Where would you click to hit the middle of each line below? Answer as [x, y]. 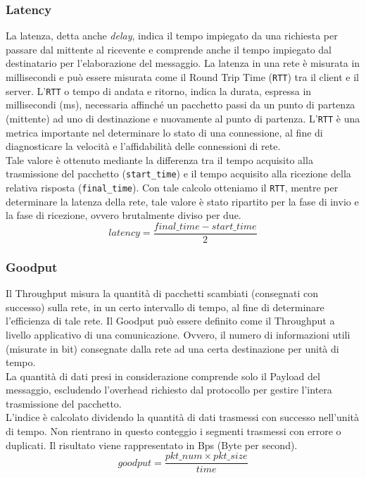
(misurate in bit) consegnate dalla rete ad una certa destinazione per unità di [172, 348]
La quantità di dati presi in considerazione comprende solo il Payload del [163, 376]
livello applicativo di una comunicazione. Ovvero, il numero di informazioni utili [178, 334]
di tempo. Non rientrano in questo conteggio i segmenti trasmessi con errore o [173, 431]
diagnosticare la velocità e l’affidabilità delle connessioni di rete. [143, 146]
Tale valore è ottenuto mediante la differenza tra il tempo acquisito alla [159, 159]
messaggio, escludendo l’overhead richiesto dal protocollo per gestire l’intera [169, 390]
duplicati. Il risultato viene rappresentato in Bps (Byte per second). [152, 445]
